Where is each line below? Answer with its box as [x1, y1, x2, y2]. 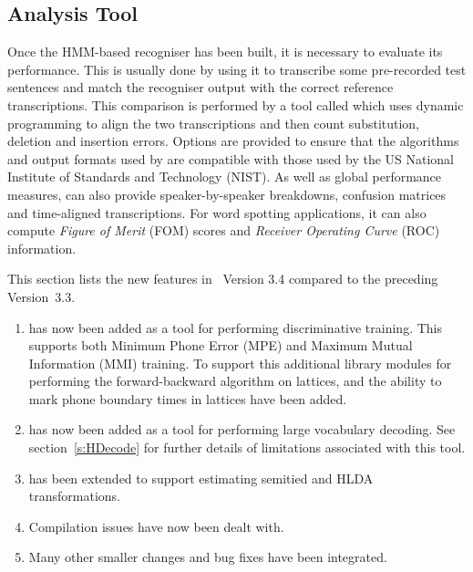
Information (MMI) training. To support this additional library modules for [28, 353, 452, 372]
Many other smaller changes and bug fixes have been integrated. [28, 547, 387, 567]
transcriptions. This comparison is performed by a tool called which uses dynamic [7, 95, 464, 114]
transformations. [28, 486, 120, 505]
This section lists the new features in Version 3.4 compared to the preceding [7, 269, 438, 288]
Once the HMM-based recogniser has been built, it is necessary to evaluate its [7, 42, 443, 61]
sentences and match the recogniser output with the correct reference [7, 78, 394, 97]
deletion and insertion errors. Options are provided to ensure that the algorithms [7, 131, 459, 151]
